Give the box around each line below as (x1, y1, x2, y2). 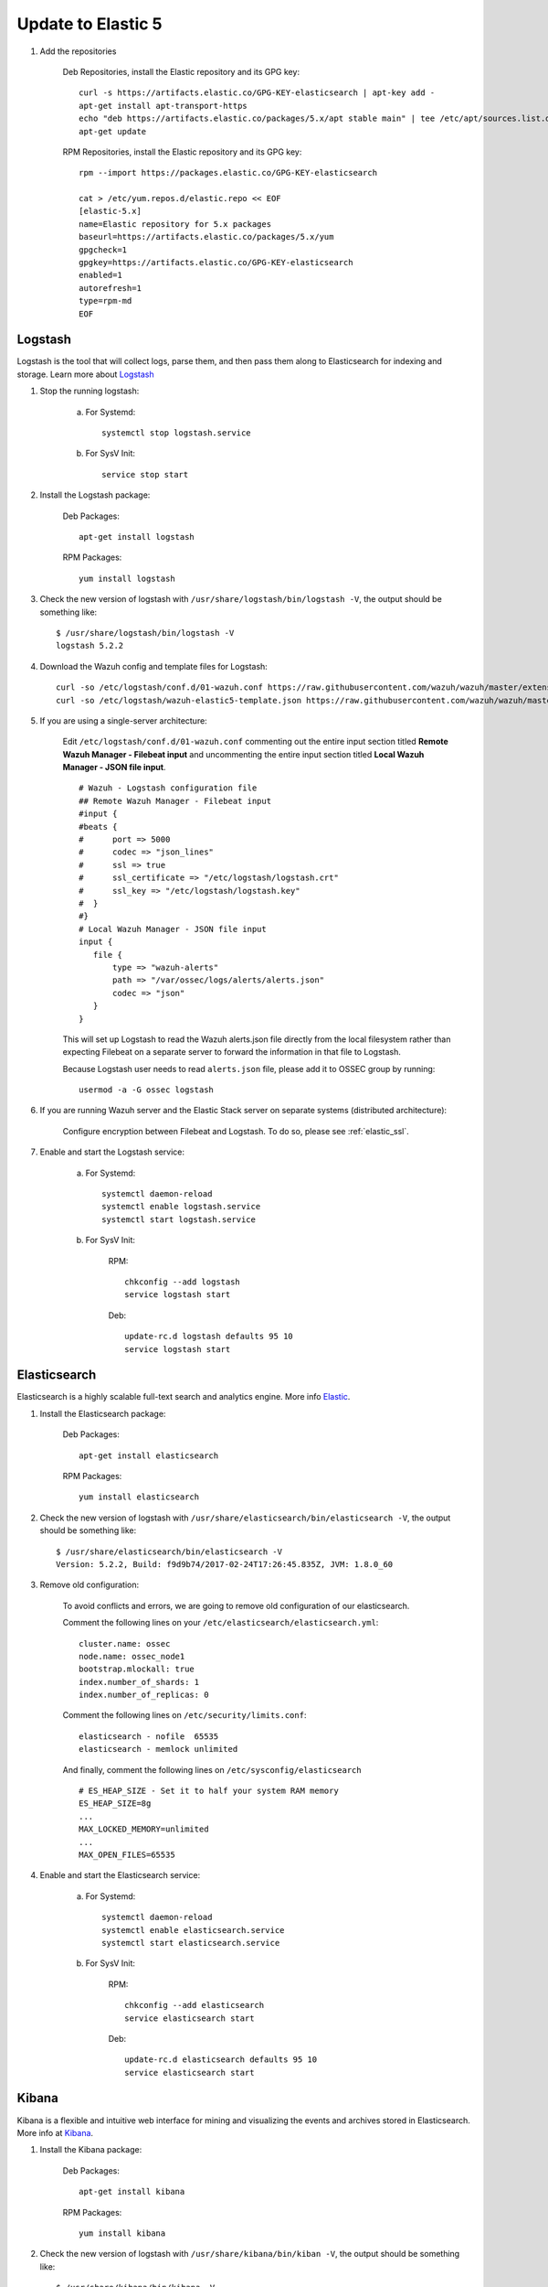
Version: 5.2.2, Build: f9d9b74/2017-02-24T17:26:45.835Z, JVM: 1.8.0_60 (56, 1559, 394, 1569)
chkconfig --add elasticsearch (124, 2000, 265, 2011)
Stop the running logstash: (39, 385, 140, 397)
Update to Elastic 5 (16, 14, 163, 34)
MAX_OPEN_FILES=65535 (79, 1849, 175, 1860)
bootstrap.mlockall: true (79, 1664, 195, 1674)
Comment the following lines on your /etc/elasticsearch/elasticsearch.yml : (62, 1617, 379, 1628)
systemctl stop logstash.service (101, 428, 251, 438)
